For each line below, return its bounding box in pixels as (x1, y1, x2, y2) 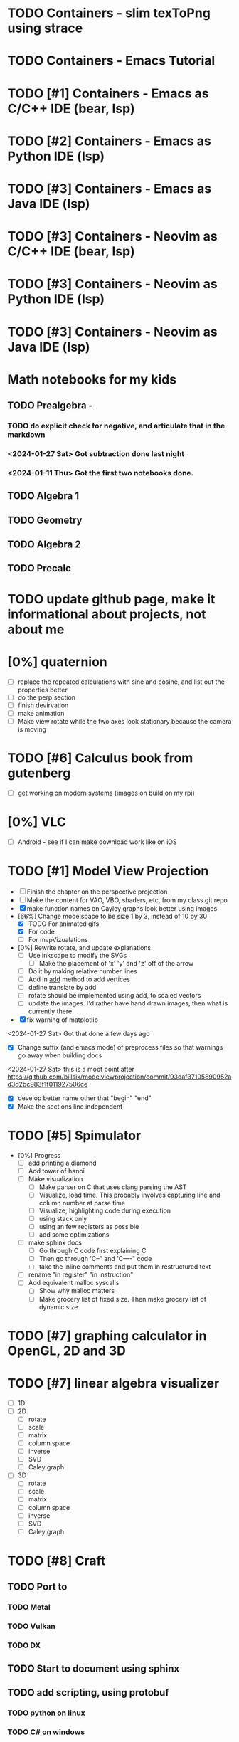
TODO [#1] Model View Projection (7, 863, 209, 880)
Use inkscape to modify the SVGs (28, 951, 127, 959)
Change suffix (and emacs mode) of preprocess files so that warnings (17, 1043, 223, 1052)
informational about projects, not (7, 606, 206, 622)
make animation (17, 709, 65, 717)
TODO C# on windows (7, 1727, 85, 1737)
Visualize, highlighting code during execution (38, 1206, 171, 1215)
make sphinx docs (28, 1238, 83, 1247)
